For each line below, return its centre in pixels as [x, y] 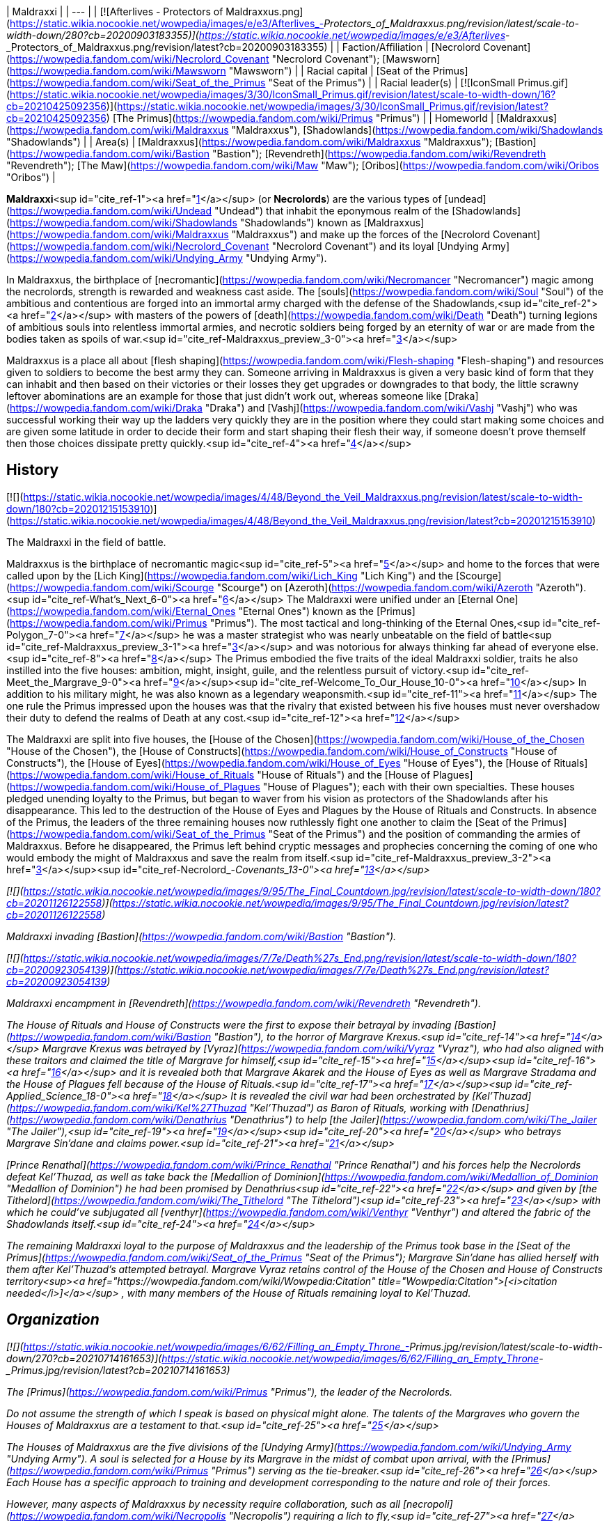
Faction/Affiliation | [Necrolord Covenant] [436, 47]
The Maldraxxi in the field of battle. [86, 542]
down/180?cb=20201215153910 [78, 508]
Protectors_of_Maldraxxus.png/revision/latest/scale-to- [451, 23]
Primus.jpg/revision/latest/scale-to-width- [506, 1346]
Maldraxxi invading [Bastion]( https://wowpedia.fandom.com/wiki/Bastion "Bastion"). [201, 936]
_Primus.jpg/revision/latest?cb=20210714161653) [118, 1370]
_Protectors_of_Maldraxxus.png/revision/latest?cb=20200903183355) [167, 47]
